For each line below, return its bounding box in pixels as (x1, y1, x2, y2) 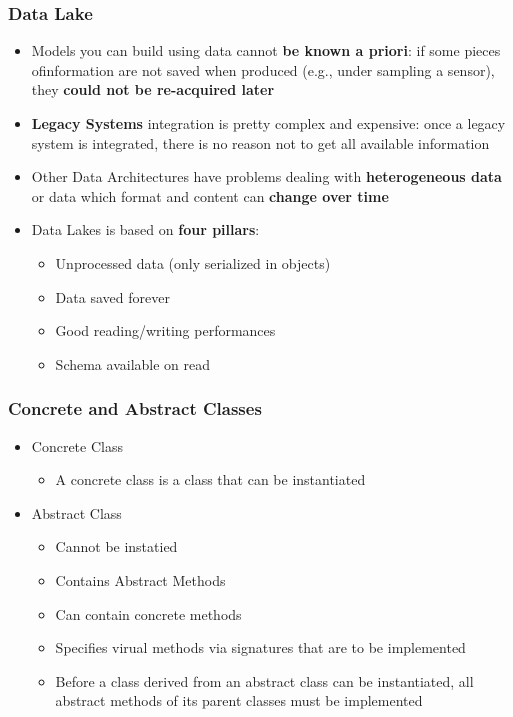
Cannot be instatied (55, 536, 178, 557)
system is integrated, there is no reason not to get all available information (31, 132, 490, 153)
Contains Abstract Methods (55, 569, 226, 590)
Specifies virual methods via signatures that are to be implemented (55, 637, 466, 658)
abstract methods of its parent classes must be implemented (55, 690, 423, 711)
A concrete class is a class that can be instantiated (55, 469, 366, 490)
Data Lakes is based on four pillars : (31, 219, 260, 240)
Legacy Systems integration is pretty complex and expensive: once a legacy (31, 113, 506, 133)
